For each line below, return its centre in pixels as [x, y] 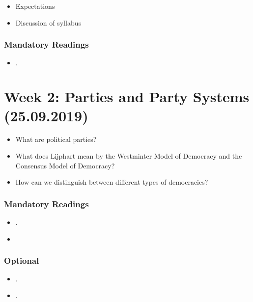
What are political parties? [56, 139]
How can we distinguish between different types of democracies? [112, 182]
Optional [22, 261]
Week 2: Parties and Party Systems [127, 96]
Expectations [35, 6]
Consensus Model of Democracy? [65, 165]
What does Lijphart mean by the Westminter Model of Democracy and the [129, 155]
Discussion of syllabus [48, 22]
